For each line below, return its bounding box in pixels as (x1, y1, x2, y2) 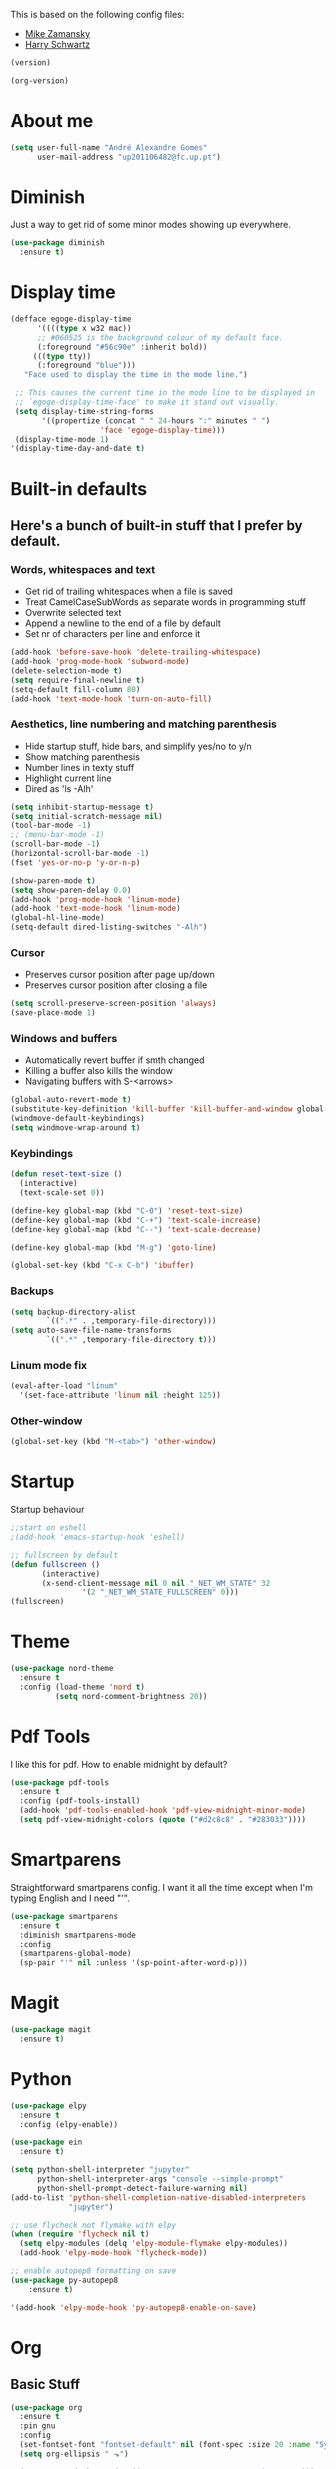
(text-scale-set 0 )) (19, 1188, 105, 1198)
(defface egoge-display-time (10, 314, 132, 324)
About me (10, 109, 94, 132)
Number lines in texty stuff (24, 761, 135, 773)
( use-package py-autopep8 (10, 2275, 118, 2285)
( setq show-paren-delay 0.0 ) (10, 885, 132, 895)
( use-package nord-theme (10, 1664, 114, 1674)
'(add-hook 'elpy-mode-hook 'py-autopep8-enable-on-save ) (10, 2302, 257, 2313)
